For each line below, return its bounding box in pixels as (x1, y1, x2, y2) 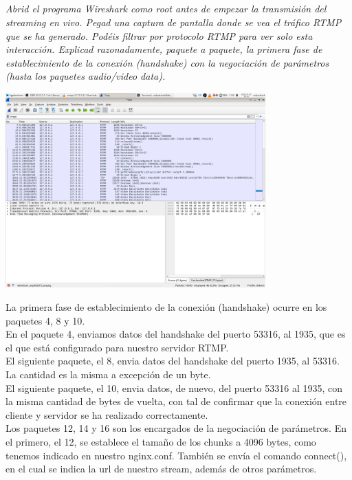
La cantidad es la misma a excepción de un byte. (5, 367, 211, 381)
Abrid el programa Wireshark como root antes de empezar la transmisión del (5, 1, 327, 16)
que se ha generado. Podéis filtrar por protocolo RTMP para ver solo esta (5, 28, 313, 43)
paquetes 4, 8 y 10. (5, 313, 85, 327)
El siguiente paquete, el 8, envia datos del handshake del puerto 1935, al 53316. (5, 353, 340, 368)
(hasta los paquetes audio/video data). (5, 69, 166, 83)
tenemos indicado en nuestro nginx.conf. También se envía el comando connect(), (5, 448, 347, 462)
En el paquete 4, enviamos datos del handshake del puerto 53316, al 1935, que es (5, 327, 346, 341)
